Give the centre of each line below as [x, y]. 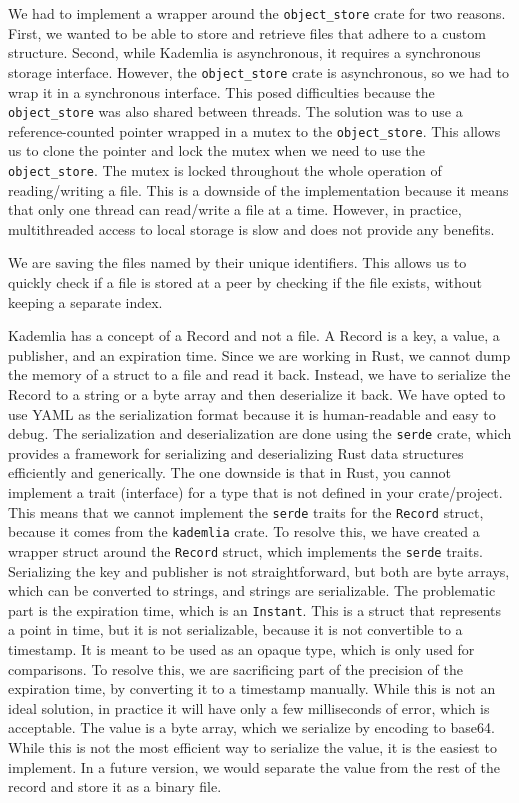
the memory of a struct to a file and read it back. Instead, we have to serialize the [259, 374]
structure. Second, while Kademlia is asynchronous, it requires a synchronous [244, 52]
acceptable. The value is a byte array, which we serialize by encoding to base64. [251, 727]
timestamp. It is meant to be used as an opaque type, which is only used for [241, 649]
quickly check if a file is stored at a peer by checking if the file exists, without [245, 282]
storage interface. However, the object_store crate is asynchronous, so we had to [258, 71]
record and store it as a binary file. [115, 786]
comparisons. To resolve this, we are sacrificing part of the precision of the [235, 668]
